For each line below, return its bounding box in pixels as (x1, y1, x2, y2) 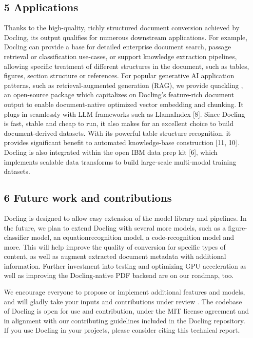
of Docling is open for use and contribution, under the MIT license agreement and (4, 306, 249, 316)
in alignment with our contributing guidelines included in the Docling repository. (4, 315, 245, 325)
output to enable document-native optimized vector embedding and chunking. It (4, 99, 244, 109)
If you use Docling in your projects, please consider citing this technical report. (4, 325, 240, 335)
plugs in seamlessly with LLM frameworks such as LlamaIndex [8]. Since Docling (4, 108, 245, 119)
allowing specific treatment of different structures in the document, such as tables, (4, 61, 249, 71)
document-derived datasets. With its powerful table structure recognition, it (4, 127, 231, 138)
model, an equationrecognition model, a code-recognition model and (31, 232, 234, 242)
